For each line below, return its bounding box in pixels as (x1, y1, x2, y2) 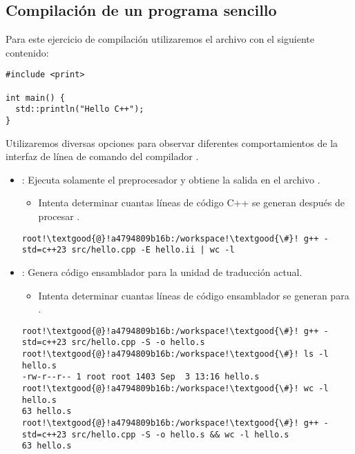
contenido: (6, 45, 49, 59)
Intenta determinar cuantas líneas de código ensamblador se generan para (38, 288, 349, 302)
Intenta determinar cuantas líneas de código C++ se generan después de (38, 195, 345, 210)
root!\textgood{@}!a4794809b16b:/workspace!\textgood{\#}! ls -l (21, 349, 329, 359)
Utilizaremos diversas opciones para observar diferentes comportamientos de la (6, 135, 338, 150)
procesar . (38, 209, 80, 224)
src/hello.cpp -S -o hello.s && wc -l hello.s (71, 429, 289, 440)
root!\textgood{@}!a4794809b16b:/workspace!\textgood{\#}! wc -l (21, 384, 329, 394)
